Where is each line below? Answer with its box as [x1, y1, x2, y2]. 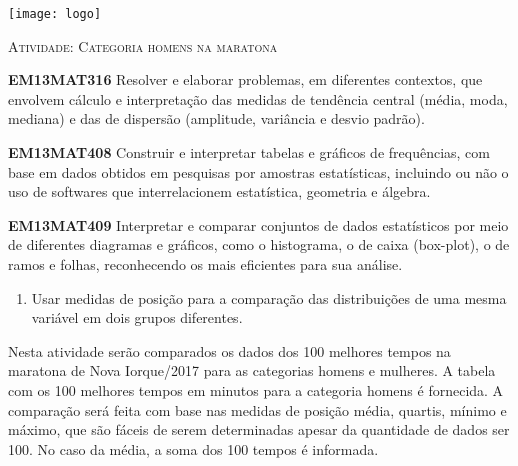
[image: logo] [8, 7, 102, 21]
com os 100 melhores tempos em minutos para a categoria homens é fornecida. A [8, 379, 504, 400]
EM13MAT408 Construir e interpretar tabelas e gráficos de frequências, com [8, 142, 490, 163]
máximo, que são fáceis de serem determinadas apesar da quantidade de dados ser [8, 419, 510, 440]
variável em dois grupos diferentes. [31, 307, 243, 328]
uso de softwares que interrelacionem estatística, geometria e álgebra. [8, 181, 431, 202]
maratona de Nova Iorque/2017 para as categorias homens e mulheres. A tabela [8, 360, 496, 381]
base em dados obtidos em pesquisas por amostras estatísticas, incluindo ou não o [8, 161, 509, 182]
